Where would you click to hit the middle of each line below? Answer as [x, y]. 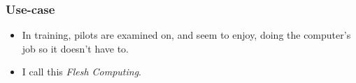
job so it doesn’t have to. [76, 48]
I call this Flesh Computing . [82, 72]
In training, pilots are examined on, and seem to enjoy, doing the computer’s [186, 35]
